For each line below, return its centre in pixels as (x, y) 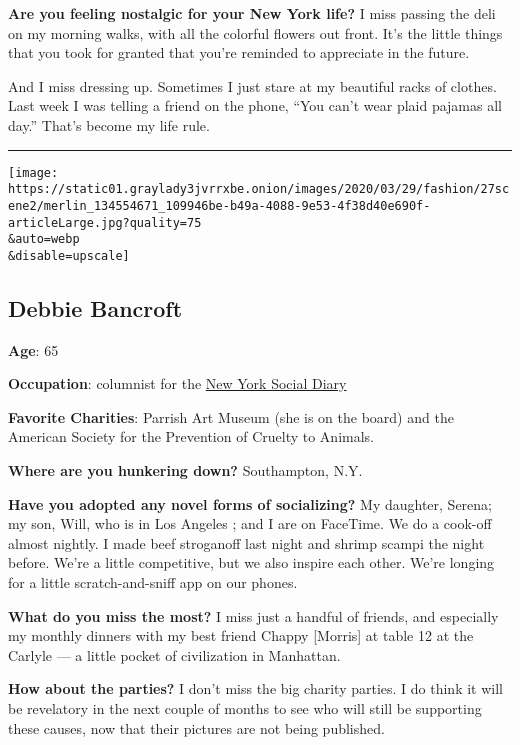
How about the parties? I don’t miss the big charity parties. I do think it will (255, 688)
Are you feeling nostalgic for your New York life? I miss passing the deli (252, 13)
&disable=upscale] (69, 255)
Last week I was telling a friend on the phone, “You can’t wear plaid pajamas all (255, 105)
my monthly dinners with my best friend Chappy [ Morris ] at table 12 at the (241, 635)
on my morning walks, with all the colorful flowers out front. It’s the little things (255, 32)
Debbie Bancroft (95, 307)
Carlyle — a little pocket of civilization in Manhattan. (174, 654)
